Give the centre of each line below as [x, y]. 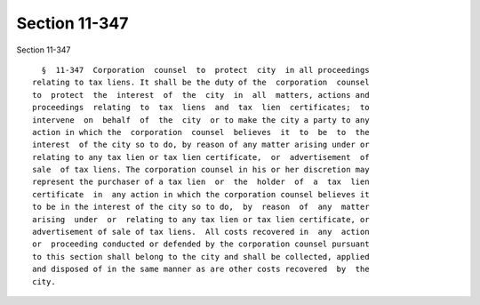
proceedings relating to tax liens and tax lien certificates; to [201, 108]
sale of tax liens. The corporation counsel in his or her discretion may [201, 170]
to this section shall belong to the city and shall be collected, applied [201, 257]
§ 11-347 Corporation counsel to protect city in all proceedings [205, 70]
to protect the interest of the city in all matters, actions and [201, 95]
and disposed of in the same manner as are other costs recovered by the [201, 269]
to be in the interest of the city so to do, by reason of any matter [201, 207]
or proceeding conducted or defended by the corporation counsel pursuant [201, 244]
